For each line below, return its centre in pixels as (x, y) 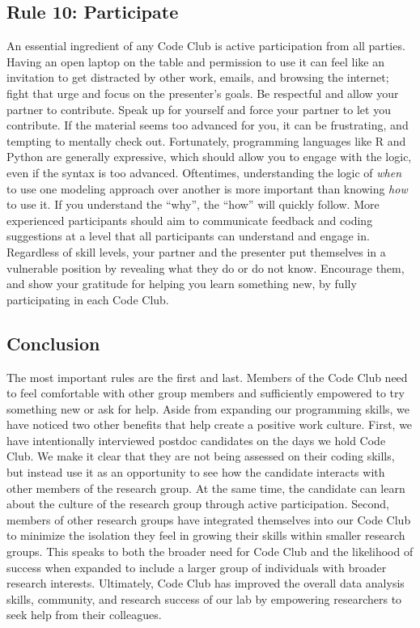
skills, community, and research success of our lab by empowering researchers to (204, 598)
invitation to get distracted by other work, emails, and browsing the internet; (198, 77)
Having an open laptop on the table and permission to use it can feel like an (195, 61)
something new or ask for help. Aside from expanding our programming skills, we (208, 408)
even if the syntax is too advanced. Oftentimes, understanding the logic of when (204, 172)
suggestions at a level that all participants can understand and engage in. (188, 236)
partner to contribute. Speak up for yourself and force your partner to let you (199, 109)
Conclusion (53, 343)
